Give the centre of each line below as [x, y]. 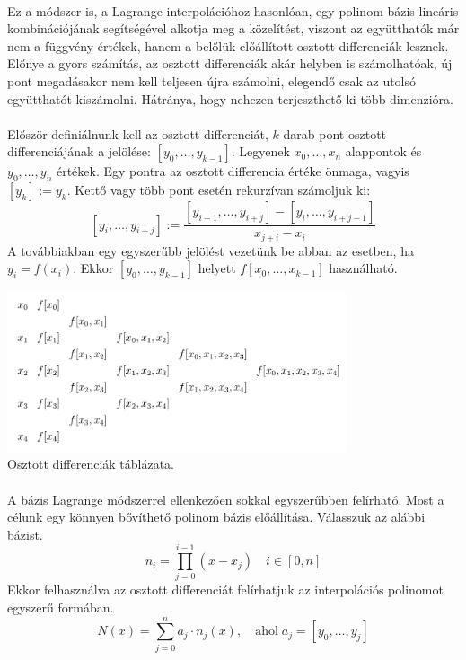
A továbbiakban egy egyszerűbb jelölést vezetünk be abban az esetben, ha [211, 250]
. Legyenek [260, 151]
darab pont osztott [335, 133]
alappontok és [383, 151]
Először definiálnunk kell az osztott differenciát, [138, 133]
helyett [217, 268]
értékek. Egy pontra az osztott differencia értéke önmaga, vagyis [233, 171]
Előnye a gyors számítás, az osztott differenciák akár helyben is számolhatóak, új [230, 63]
